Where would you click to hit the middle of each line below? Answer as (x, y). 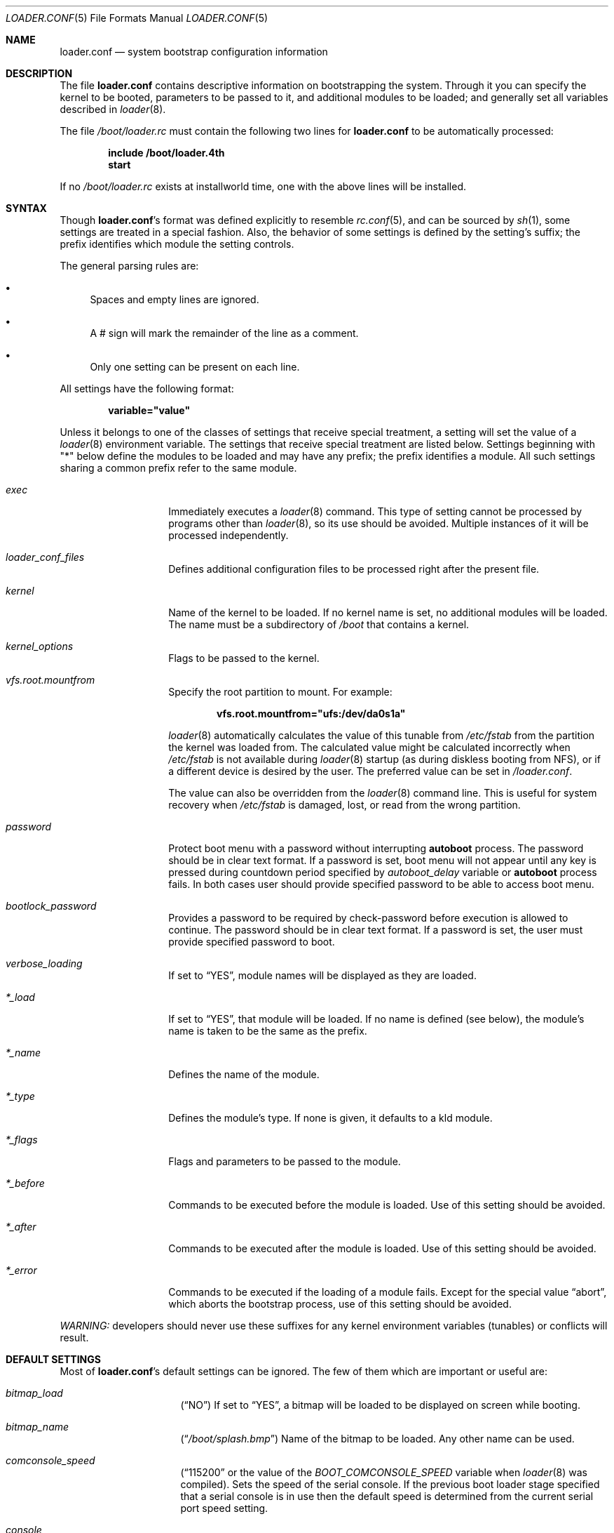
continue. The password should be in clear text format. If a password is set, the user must (376, 930)
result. (74, 1338)
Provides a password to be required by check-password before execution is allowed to (368, 918)
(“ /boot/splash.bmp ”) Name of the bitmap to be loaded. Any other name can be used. (377, 1439)
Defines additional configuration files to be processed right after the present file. (354, 569)
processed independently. (228, 535)
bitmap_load (34, 1393)
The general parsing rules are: (129, 266)
